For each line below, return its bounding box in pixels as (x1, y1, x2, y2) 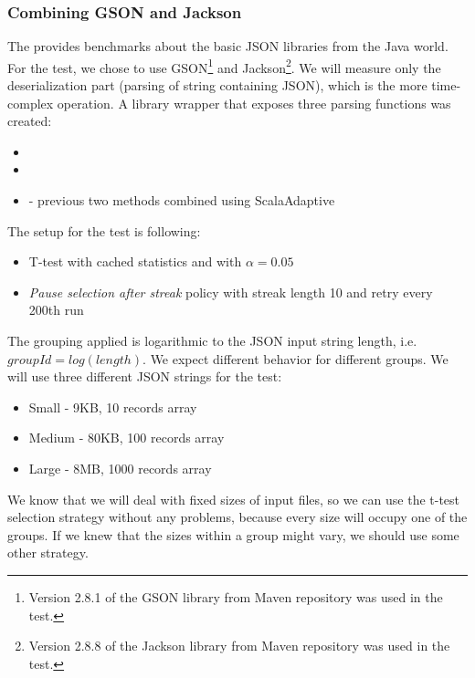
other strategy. (7, 543, 89, 562)
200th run (28, 300, 84, 319)
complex (7, 93, 54, 112)
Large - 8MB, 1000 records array (28, 458, 212, 477)
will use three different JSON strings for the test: (7, 367, 282, 386)
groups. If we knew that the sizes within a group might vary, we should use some (7, 525, 459, 544)
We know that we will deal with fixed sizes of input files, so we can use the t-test (7, 489, 460, 508)
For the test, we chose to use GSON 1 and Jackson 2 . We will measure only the (7, 55, 441, 77)
